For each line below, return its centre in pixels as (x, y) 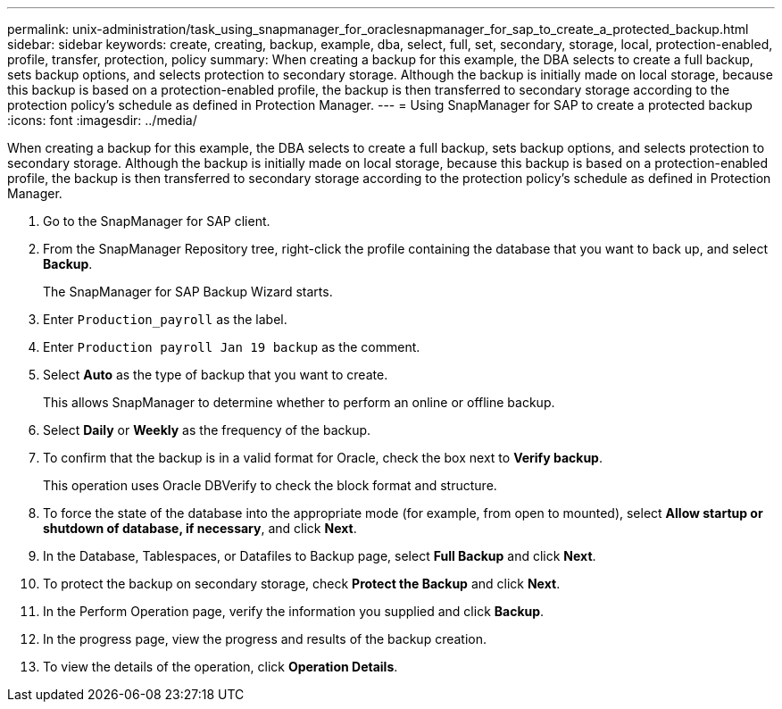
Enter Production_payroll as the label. (165, 319)
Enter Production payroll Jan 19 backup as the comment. (232, 347)
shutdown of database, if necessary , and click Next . (200, 528)
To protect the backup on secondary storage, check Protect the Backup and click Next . (302, 584)
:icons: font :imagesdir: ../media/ (102, 120)
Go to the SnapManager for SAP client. (157, 221)
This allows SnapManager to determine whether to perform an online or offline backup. (299, 402)
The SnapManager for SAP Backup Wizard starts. (188, 292)
